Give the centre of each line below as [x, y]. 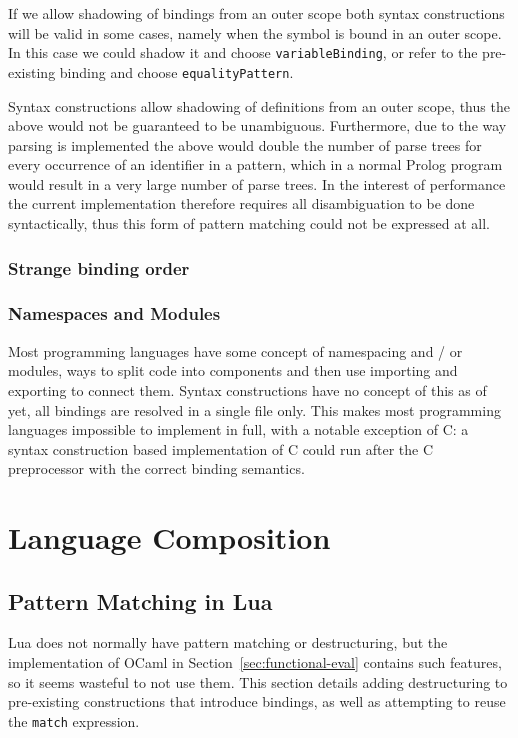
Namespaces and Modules [114, 313]
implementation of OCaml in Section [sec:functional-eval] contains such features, [255, 662]
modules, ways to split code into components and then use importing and [233, 370]
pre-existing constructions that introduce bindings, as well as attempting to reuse [257, 701]
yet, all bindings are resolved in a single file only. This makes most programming [254, 409]
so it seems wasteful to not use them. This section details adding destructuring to [258, 681]
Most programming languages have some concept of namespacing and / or [235, 350]
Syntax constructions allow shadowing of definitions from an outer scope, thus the [259, 105]
